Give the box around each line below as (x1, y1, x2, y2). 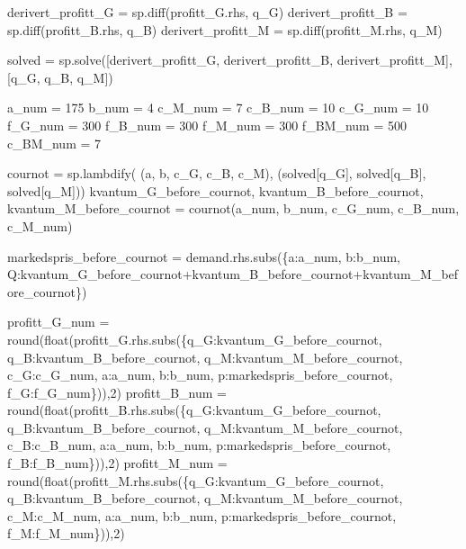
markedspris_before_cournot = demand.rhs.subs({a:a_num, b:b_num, (7, 247, 400, 265)
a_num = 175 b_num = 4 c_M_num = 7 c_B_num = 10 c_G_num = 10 (7, 98, 429, 117)
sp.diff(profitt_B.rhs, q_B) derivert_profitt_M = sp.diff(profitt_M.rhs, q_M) (7, 20, 443, 39)
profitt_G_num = (7, 312, 110, 331)
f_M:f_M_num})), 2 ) (7, 524, 125, 543)
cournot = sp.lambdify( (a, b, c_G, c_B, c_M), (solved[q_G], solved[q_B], (7, 164, 426, 183)
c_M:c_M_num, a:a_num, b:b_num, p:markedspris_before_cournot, (7, 506, 397, 525)
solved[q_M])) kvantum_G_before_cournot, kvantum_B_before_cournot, (7, 181, 424, 200)
